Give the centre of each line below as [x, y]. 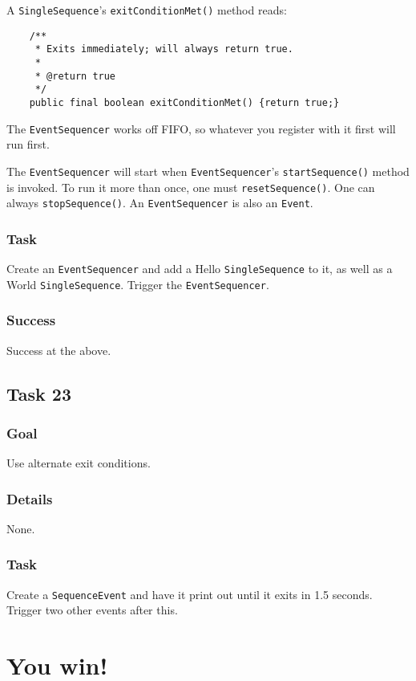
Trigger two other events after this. [92, 610]
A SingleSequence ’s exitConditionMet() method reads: [147, 10]
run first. [28, 144]
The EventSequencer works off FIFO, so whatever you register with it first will [201, 128]
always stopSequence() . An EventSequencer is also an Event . [160, 203]
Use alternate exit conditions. [79, 463]
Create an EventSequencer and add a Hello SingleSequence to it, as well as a [200, 269]
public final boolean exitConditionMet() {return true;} [184, 102]
